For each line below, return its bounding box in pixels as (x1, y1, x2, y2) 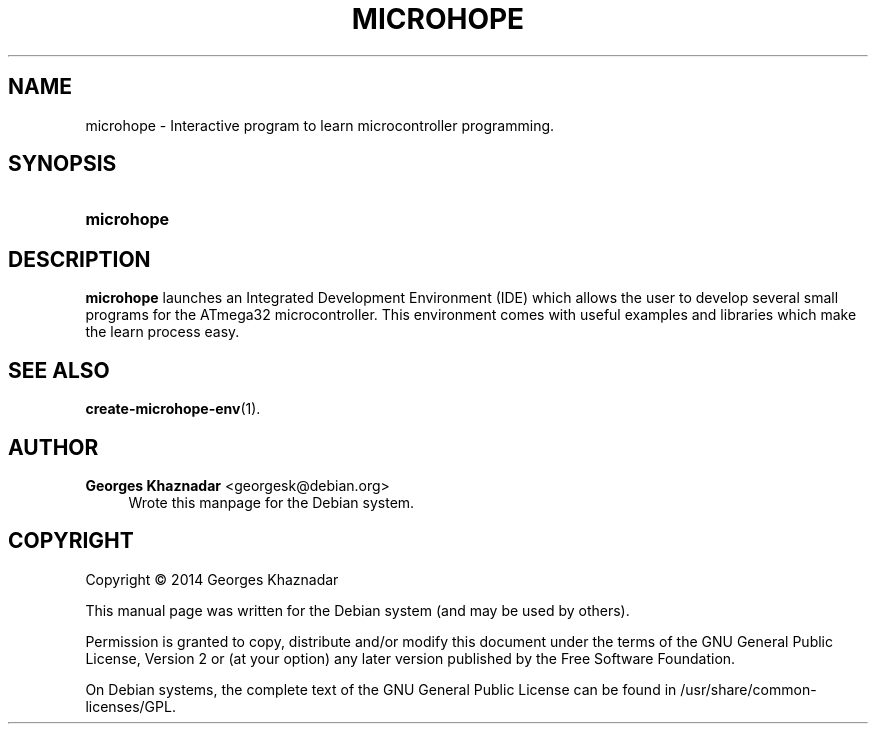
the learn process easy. (85, 323, 240, 341)
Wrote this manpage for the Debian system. (128, 493, 415, 511)
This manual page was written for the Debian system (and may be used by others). (85, 601, 630, 619)
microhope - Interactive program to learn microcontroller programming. (85, 116, 555, 134)
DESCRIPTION (8, 246, 151, 272)
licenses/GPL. (85, 697, 176, 715)
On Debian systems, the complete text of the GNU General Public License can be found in (85, 680, 677, 698)
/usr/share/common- (680, 680, 817, 698)
